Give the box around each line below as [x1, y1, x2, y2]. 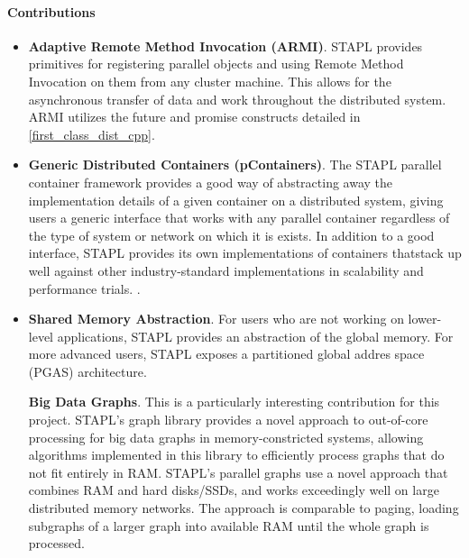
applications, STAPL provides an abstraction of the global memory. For [57, 326, 454, 345]
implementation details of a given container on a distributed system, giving [28, 190, 444, 209]
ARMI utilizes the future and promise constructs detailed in [28, 107, 361, 126]
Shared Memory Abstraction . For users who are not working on [28, 309, 404, 328]
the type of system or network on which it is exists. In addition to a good [28, 225, 435, 244]
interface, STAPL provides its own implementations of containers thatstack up [28, 243, 462, 262]
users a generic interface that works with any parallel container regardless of [28, 208, 450, 227]
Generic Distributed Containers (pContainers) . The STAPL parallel [28, 155, 442, 174]
